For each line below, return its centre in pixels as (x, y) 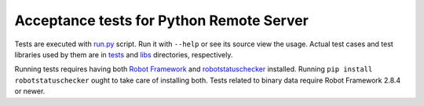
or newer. (30, 91)
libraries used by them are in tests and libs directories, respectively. (124, 54)
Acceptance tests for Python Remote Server (162, 20)
